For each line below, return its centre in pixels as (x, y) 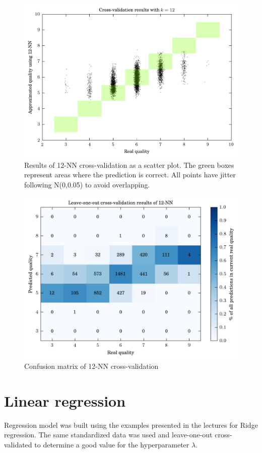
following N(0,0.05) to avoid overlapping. (87, 184)
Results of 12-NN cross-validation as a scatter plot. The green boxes (129, 165)
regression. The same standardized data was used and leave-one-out (108, 435)
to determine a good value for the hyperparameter (112, 445)
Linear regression (65, 400)
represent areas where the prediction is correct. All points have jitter (130, 175)
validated (18, 445)
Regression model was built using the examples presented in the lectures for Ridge (131, 425)
